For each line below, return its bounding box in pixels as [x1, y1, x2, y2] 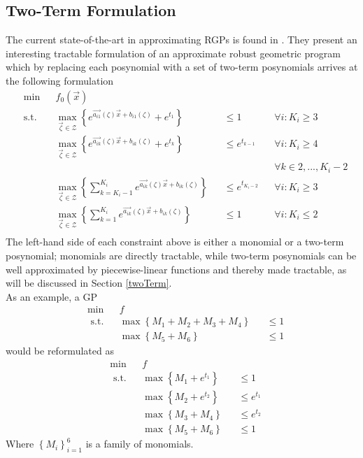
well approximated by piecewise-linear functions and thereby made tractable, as [6, 262, 347, 276]
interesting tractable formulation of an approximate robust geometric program [6, 45, 341, 60]
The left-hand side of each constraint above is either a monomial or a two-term [6, 234, 344, 249]
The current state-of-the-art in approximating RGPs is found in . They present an [6, 32, 357, 47]
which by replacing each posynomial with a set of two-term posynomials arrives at [6, 59, 358, 74]
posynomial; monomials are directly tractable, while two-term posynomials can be [6, 248, 357, 262]
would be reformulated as [6, 343, 114, 358]
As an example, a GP [6, 289, 98, 303]
